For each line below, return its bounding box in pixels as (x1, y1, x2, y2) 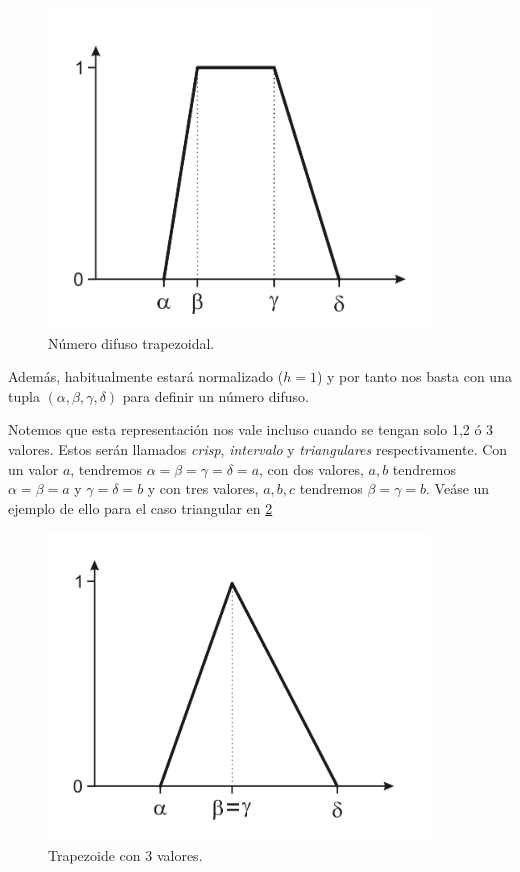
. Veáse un (426, 478, 490, 499)
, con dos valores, (259, 458, 364, 479)
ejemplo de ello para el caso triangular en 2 (8, 497, 273, 518)
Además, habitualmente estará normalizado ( (8, 366, 284, 387)
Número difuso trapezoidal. (48, 332, 215, 353)
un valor (8, 458, 59, 479)
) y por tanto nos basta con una (316, 366, 512, 387)
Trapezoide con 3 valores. (48, 844, 203, 865)
